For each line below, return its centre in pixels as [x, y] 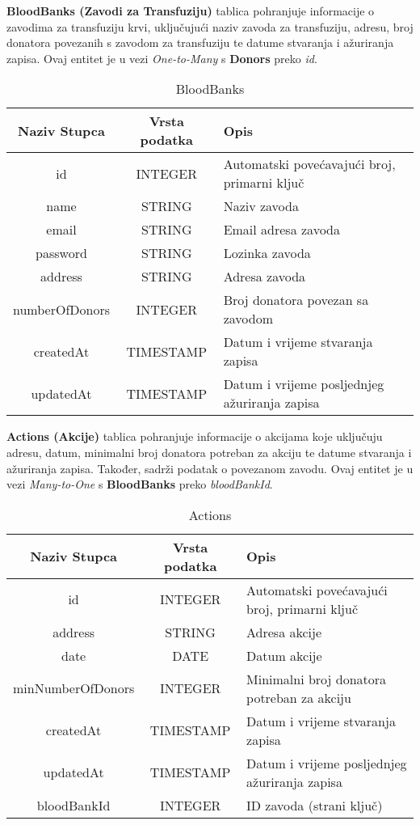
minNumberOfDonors [74, 688]
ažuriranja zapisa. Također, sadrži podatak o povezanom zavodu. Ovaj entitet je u [210, 468]
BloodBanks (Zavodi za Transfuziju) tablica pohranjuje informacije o [191, 11]
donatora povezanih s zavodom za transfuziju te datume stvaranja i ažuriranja [200, 42]
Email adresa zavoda [281, 230]
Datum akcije [284, 655]
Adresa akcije [284, 632]
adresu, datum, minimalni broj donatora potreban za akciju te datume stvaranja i [209, 452]
